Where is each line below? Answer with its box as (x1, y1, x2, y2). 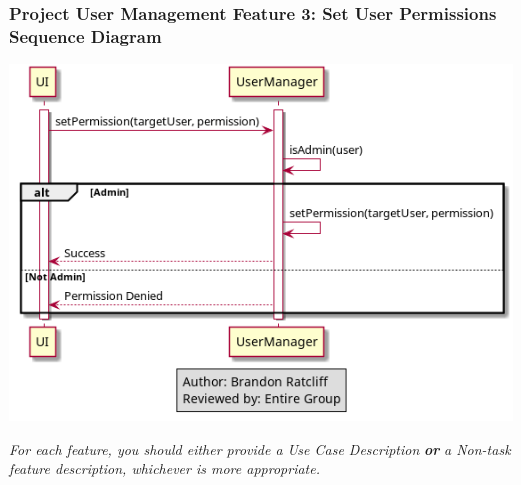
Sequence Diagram (9, 23, 162, 48)
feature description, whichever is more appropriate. (9, 458, 320, 479)
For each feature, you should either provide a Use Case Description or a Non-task (9, 438, 511, 459)
